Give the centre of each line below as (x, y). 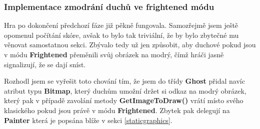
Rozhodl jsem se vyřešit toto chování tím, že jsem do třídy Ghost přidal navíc (124, 81)
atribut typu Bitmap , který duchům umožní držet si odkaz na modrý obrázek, (125, 90)
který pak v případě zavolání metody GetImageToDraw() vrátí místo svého (124, 100)
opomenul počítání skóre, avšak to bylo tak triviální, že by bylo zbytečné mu (121, 35)
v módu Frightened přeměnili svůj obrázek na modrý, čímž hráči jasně (114, 54)
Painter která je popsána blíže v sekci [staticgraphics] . (88, 120)
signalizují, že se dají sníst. (45, 64)
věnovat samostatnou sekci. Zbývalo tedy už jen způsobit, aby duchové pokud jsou (130, 45)
